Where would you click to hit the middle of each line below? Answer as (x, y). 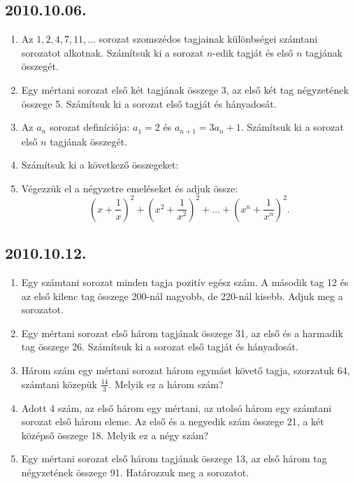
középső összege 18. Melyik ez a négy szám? (115, 435)
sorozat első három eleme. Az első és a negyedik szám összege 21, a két (173, 421)
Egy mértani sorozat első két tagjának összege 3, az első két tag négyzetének (185, 89)
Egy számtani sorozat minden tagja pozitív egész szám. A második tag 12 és (185, 282)
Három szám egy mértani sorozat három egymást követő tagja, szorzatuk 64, (186, 370)
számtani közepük (59, 384)
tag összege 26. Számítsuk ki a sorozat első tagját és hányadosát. (160, 347)
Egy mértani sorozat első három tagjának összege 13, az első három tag (174, 458)
